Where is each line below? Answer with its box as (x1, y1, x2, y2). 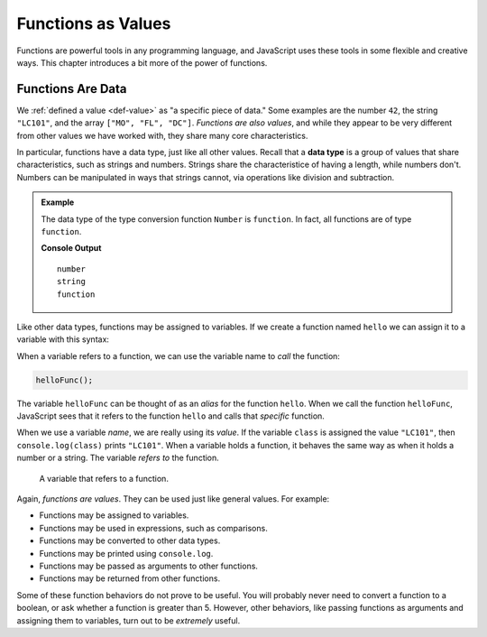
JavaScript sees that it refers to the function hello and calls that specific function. (16, 411, 325, 421)
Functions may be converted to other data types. (39, 535, 221, 546)
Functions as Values (16, 14, 171, 33)
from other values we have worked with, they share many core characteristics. (16, 130, 308, 141)
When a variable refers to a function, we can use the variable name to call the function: (16, 350, 340, 361)
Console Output (41, 243, 102, 254)
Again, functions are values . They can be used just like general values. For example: (16, 494, 330, 504)
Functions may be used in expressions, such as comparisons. (39, 522, 268, 533)
